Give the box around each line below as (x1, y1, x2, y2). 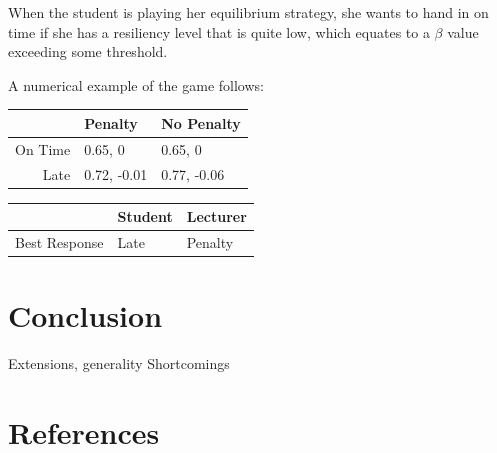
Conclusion (8, 295, 163, 336)
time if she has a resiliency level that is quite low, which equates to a (8, 21, 430, 42)
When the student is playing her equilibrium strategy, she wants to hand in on (8, 2, 489, 22)
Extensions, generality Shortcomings (8, 353, 230, 374)
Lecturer (186, 206, 247, 227)
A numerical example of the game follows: (8, 74, 264, 95)
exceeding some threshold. (8, 41, 168, 62)
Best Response (15, 232, 104, 252)
